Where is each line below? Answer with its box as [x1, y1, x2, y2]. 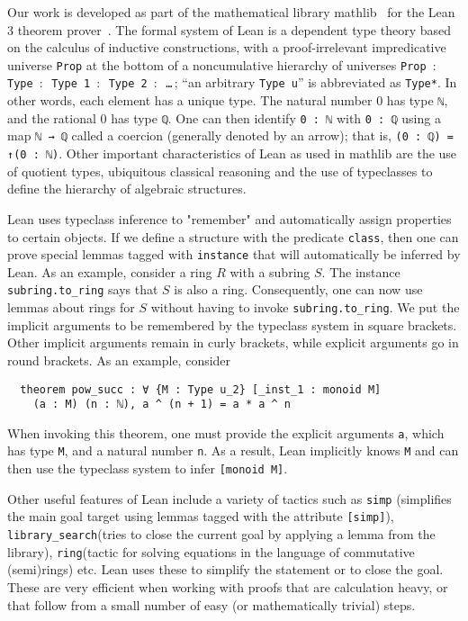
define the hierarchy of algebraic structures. [7, 179, 247, 198]
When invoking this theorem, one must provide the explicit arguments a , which [7, 423, 445, 442]
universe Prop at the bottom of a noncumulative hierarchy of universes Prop [7, 55, 427, 74]
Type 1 [51, 77, 91, 91]
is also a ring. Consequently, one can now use [174, 280, 423, 299]
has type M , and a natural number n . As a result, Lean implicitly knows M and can [7, 441, 459, 460]
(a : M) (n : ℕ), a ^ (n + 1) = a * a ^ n [32, 398, 291, 411]
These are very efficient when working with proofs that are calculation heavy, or [7, 578, 448, 596]
